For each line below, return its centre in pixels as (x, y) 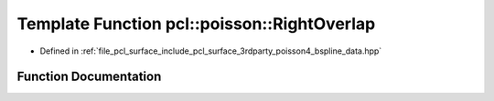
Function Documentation (89, 77)
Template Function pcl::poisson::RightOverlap (196, 24)
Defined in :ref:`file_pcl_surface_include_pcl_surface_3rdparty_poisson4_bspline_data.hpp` (211, 51)
